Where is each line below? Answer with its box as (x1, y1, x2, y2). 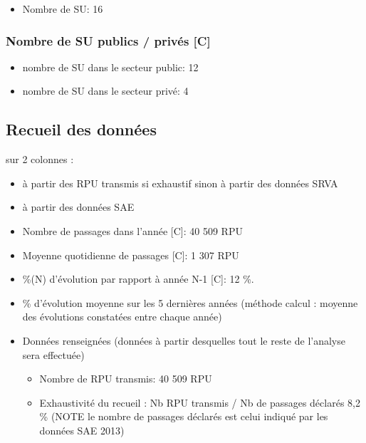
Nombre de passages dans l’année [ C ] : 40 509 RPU (22, 223, 243, 238)
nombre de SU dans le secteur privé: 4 (22, 83, 189, 98)
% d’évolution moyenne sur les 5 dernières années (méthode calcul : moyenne (22, 295, 358, 310)
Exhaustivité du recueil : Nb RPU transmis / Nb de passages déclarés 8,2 (39, 395, 360, 410)
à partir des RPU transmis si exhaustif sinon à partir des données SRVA (22, 175, 338, 190)
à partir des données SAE (22, 199, 135, 214)
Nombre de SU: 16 (22, 1, 103, 16)
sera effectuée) (22, 347, 85, 362)
